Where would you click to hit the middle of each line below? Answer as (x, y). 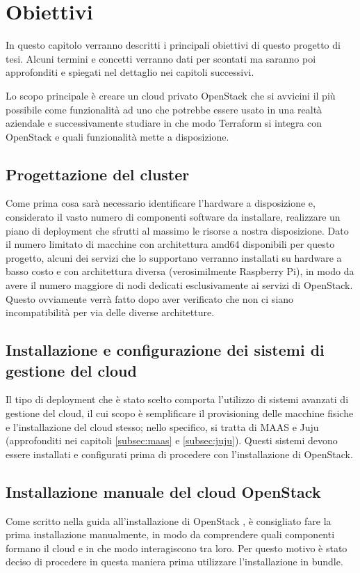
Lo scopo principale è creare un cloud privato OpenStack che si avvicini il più (171, 95)
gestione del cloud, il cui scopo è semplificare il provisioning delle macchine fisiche (180, 413)
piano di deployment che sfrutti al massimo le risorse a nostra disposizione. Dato (177, 230)
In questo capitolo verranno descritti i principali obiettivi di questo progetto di (173, 45)
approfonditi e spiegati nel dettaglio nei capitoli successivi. (130, 72)
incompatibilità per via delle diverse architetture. (110, 312)
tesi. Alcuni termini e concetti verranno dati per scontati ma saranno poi (161, 58)
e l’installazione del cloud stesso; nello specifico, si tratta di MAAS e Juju (162, 426)
